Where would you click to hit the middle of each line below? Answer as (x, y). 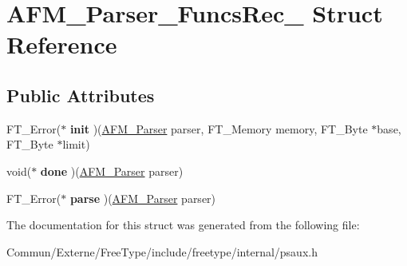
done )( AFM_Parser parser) (112, 171)
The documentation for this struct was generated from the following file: (183, 225)
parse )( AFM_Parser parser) (143, 198)
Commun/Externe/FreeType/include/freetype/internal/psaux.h (162, 251)
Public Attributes (81, 95)
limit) (76, 144)
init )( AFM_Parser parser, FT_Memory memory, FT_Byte (219, 128)
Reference (62, 44)
